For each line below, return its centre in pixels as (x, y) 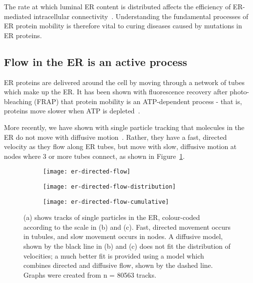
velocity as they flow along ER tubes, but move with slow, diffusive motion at (120, 146)
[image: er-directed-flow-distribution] (110, 186)
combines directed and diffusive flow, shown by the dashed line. (118, 265)
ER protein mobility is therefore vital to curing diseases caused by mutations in (123, 26)
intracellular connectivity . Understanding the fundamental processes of (141, 16)
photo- (240, 92)
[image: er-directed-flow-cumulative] (106, 202)
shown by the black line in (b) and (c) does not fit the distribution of (127, 246)
